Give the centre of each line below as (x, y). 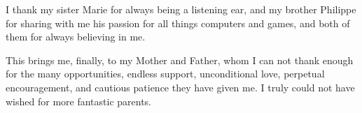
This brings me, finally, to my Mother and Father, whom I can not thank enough (180, 60)
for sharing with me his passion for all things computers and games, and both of (178, 23)
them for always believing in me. (76, 37)
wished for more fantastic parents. (79, 101)
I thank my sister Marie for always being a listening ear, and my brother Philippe (181, 9)
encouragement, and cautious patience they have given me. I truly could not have (180, 87)
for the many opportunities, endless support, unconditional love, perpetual (165, 74)
